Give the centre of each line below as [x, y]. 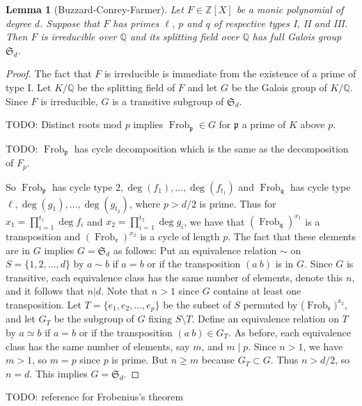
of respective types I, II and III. [281, 23]
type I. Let [29, 87]
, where [145, 203]
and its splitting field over [184, 37]
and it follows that [45, 291]
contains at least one [257, 291]
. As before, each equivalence [290, 333]
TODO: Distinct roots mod [64, 124]
